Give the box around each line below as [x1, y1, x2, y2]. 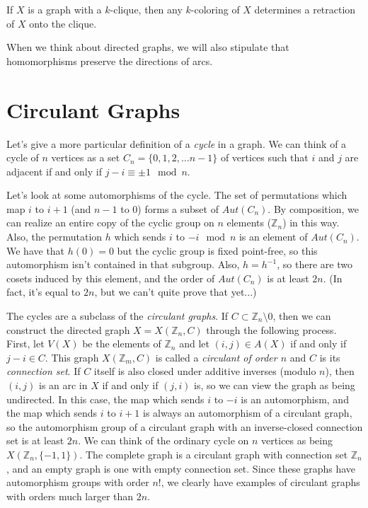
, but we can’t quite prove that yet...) [94, 284, 257, 299]
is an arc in [38, 378, 88, 392]
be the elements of [82, 336, 161, 351]
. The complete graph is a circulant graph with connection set [79, 446, 348, 461]
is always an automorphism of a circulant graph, [143, 405, 352, 420]
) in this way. [282, 215, 340, 230]
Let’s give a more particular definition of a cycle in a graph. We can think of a [6, 136, 347, 151]
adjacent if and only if [6, 163, 102, 178]
